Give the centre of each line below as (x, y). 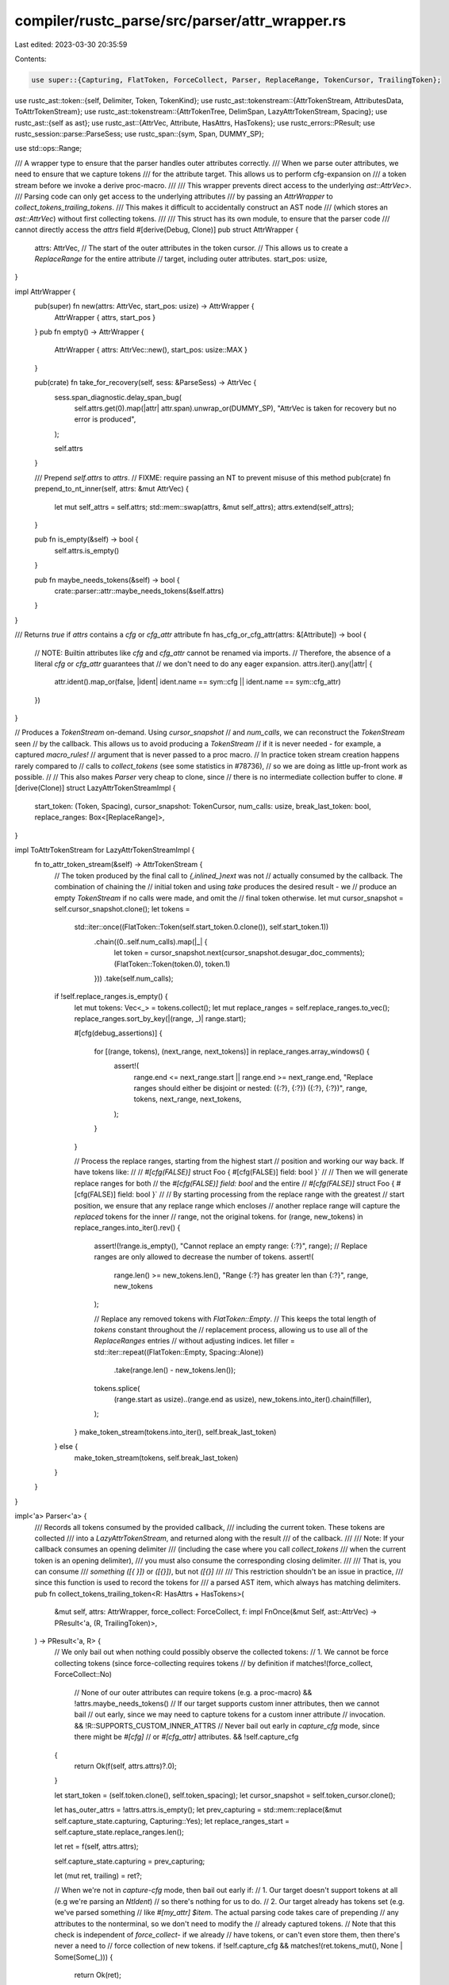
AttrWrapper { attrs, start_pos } (105, 317)
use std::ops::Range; (48, 148)
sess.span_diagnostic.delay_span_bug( (118, 397)
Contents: (31, 59)
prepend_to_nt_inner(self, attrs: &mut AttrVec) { (112, 489)
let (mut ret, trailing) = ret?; (98, 1876)
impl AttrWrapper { (45, 291)
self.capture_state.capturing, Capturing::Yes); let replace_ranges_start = (172, 1821)
